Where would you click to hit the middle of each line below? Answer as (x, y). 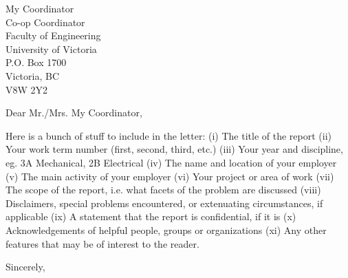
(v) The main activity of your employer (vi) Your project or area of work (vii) (170, 176)
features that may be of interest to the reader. (102, 243)
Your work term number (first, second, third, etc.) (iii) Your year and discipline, (174, 149)
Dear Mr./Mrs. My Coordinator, (74, 113)
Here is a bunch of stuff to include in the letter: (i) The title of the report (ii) (168, 135)
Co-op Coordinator (45, 22)
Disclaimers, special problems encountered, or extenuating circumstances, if (164, 203)
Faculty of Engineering (53, 35)
